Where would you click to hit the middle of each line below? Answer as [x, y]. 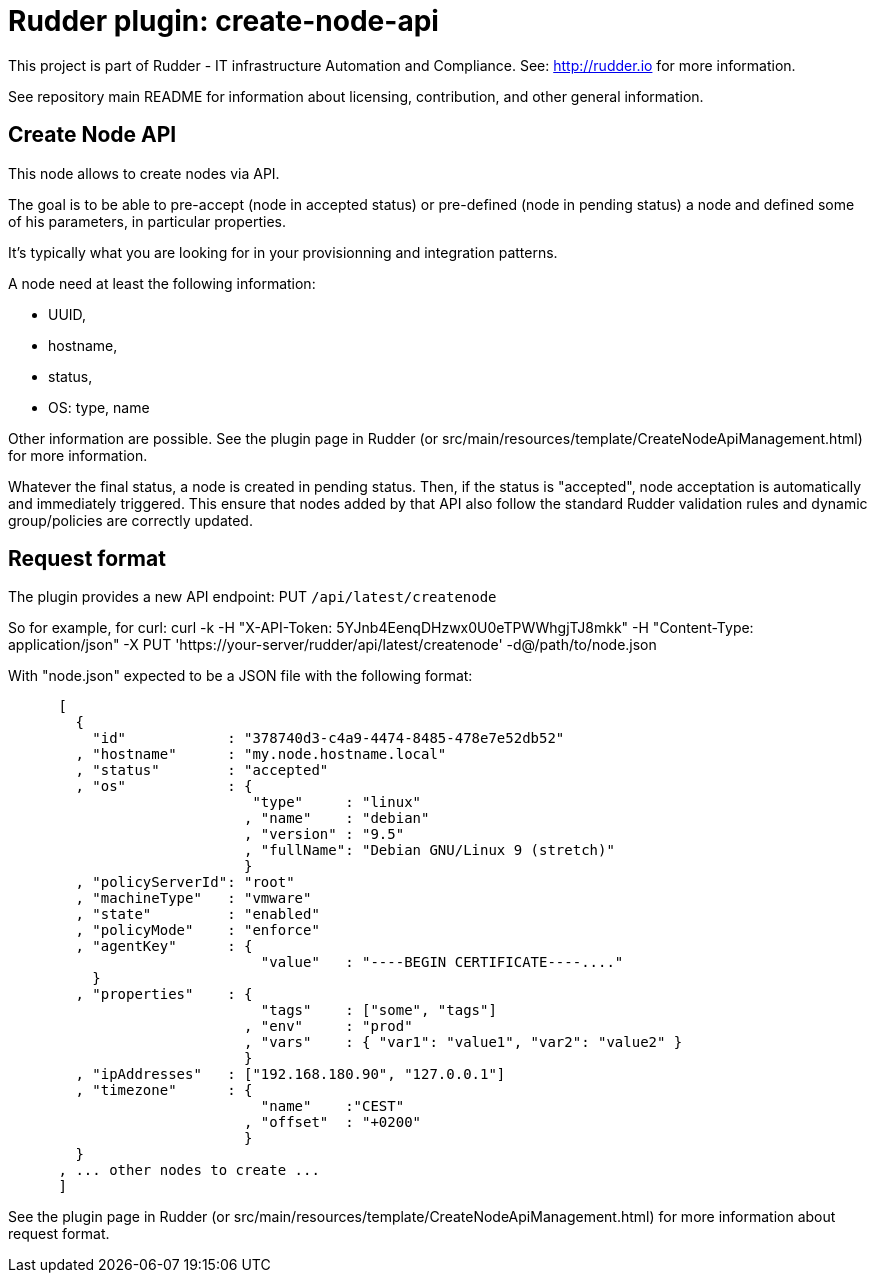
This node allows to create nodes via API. [144, 173]
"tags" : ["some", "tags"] [378, 1010]
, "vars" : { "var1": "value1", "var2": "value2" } [463, 1042]
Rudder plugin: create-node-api [223, 21]
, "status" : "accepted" [202, 770]
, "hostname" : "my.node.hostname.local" [261, 754]
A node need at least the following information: [162, 283]
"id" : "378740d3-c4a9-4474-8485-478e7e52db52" [328, 738]
